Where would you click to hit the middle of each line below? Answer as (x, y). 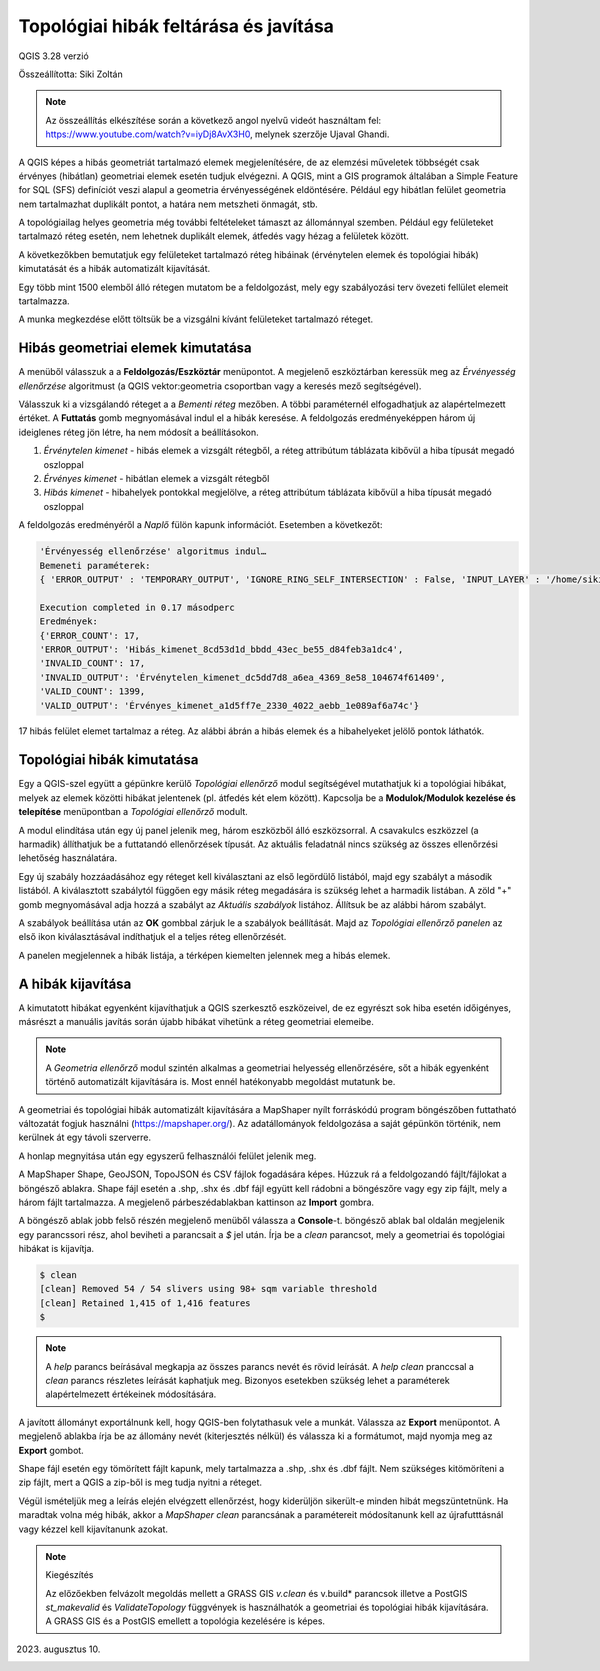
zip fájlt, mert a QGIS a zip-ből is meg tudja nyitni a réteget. (140, 1482)
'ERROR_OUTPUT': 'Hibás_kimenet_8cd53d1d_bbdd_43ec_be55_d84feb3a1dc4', (221, 649)
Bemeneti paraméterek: (95, 565)
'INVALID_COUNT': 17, (92, 663)
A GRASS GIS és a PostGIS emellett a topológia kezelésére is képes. (185, 1621)
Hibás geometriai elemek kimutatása (135, 348)
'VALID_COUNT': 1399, (92, 691)
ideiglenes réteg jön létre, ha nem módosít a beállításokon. (138, 432)
